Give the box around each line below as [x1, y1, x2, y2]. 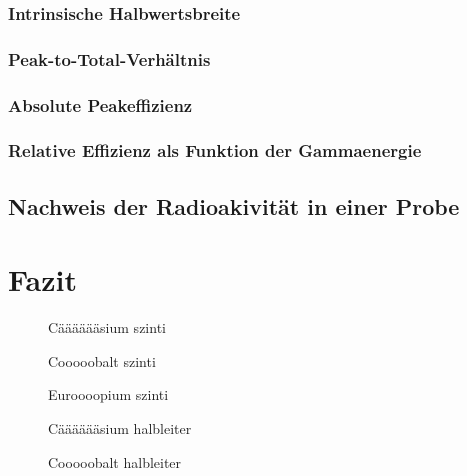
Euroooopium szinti [48, 384, 169, 405]
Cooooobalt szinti [48, 350, 156, 371]
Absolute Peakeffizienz [8, 92, 193, 117]
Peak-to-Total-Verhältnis [8, 46, 211, 71]
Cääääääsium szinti [48, 317, 166, 338]
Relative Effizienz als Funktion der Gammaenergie [8, 138, 422, 163]
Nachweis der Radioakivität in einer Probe [8, 190, 460, 221]
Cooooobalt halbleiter [48, 451, 182, 472]
